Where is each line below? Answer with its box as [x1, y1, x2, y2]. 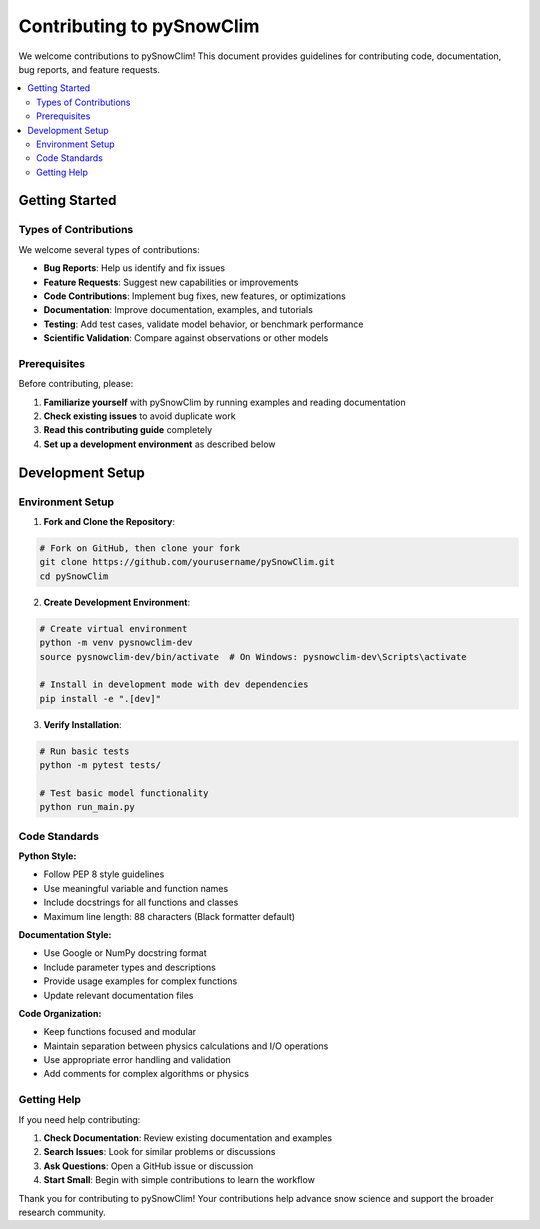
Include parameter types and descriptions [43, 961, 217, 973]
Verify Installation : [43, 718, 122, 730]
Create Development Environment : [43, 596, 190, 608]
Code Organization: [18, 1007, 102, 1019]
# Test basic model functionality [39, 787, 209, 799]
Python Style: [18, 850, 77, 862]
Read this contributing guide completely [43, 424, 213, 436]
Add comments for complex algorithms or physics [43, 1068, 250, 1080]
